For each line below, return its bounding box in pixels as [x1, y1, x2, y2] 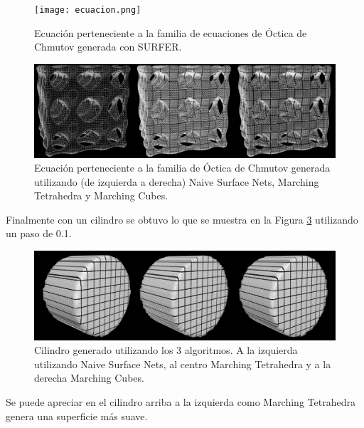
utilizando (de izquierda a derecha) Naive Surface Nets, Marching [34, 174, 319, 189]
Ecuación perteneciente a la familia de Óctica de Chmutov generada [34, 160, 331, 175]
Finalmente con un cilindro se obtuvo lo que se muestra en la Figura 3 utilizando [6, 212, 358, 226]
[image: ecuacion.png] [34, 5, 141, 15]
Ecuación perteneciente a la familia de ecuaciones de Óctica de [34, 25, 307, 40]
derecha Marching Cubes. [34, 370, 144, 385]
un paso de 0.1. [6, 226, 72, 241]
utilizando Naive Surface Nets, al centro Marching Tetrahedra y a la [34, 356, 331, 371]
